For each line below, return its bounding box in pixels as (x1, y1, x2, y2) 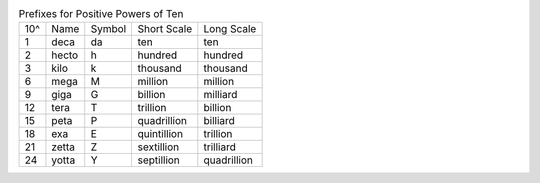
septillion (137, 153, 180, 167)
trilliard (203, 140, 237, 154)
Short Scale (137, 22, 193, 36)
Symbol (90, 22, 127, 36)
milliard (203, 88, 238, 102)
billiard (203, 114, 235, 128)
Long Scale (203, 22, 257, 36)
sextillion (137, 140, 180, 154)
